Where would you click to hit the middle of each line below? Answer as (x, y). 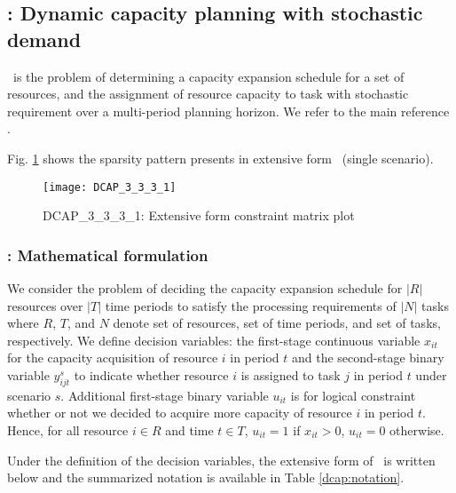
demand (44, 39)
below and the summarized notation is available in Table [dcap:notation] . (206, 477)
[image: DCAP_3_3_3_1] (110, 187)
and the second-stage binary (368, 358)
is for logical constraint (353, 395)
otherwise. (417, 429)
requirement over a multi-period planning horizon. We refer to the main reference (228, 111)
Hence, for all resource (68, 429)
